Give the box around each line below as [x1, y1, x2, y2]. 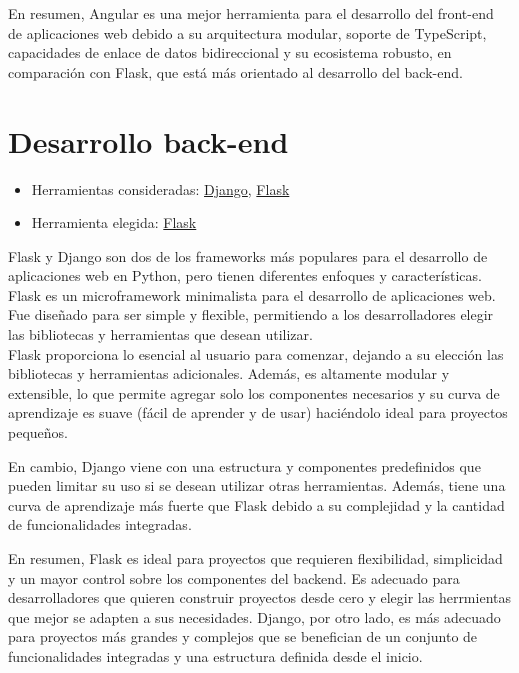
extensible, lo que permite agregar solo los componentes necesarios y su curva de [8, 382, 500, 403]
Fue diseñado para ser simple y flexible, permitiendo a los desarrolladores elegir [8, 304, 494, 325]
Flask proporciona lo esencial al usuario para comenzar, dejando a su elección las [8, 343, 504, 364]
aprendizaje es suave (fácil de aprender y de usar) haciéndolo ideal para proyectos [8, 402, 508, 423]
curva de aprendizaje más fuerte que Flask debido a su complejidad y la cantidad [8, 494, 505, 515]
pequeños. [8, 422, 68, 443]
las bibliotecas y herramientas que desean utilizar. [8, 324, 313, 345]
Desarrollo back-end [8, 120, 289, 161]
